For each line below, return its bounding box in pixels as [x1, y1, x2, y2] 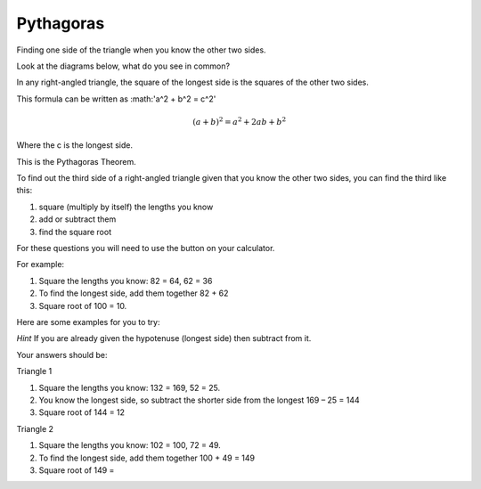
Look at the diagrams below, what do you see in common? [16, 61, 231, 71]
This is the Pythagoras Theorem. [16, 156, 137, 167]
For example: [16, 259, 65, 270]
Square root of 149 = [38, 464, 115, 476]
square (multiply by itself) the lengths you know [38, 201, 214, 212]
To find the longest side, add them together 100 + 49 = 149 [38, 452, 256, 463]
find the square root [38, 226, 111, 237]
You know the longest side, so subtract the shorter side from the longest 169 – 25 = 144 [38, 395, 360, 405]
